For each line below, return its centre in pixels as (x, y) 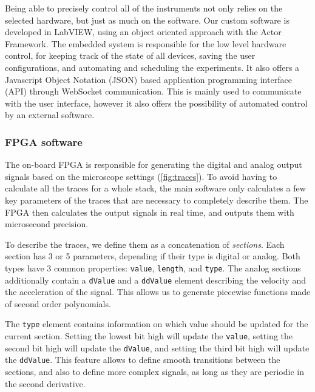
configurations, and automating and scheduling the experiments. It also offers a (152, 67)
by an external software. (50, 115)
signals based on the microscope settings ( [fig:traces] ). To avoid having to (141, 176)
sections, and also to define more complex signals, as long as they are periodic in (154, 372)
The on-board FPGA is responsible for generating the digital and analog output (154, 164)
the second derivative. (45, 383)
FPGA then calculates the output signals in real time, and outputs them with (150, 212)
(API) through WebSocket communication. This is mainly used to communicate (153, 91)
